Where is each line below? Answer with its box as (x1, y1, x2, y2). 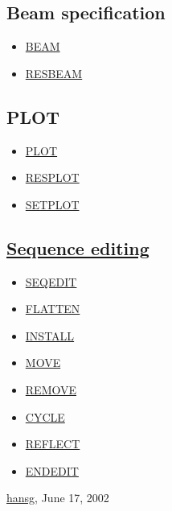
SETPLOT (25, 196, 80, 212)
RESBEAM (25, 64, 83, 81)
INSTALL (25, 327, 75, 344)
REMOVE (25, 381, 77, 398)
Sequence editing (6, 235, 149, 260)
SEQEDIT (25, 273, 77, 290)
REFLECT (25, 435, 80, 452)
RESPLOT (25, 169, 80, 186)
